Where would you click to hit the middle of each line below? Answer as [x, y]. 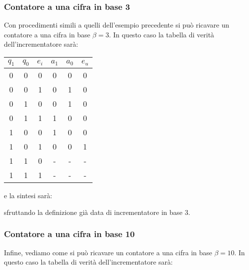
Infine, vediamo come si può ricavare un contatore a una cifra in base [108, 252]
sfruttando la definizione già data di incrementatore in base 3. [97, 212]
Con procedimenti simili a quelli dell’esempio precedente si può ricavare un [117, 25]
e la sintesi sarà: [28, 195]
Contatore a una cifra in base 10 [69, 234]
